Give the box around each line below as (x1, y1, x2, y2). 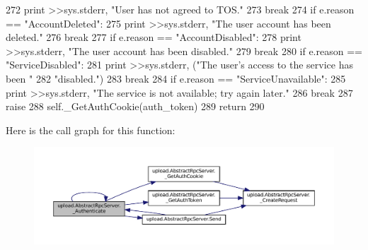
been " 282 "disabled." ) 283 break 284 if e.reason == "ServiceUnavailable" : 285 (6, 71, 346, 85)
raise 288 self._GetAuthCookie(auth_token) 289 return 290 (6, 99, 265, 114)
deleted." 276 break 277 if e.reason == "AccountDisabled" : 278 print (6, 30, 301, 44)
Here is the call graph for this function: (6, 122, 176, 137)
